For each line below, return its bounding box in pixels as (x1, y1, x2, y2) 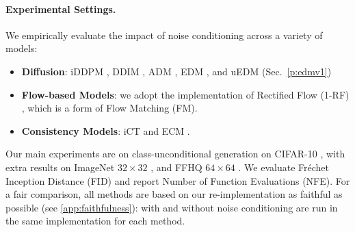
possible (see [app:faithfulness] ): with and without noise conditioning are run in (5, 200, 338, 214)
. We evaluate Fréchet (238, 159, 329, 174)
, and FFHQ (150, 159, 202, 174)
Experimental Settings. (5, 1, 116, 16)
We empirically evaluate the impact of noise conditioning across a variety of (5, 27, 323, 42)
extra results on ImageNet (5, 159, 115, 174)
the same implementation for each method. (5, 214, 185, 228)
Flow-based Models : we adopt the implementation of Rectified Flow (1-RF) (21, 87, 350, 101)
